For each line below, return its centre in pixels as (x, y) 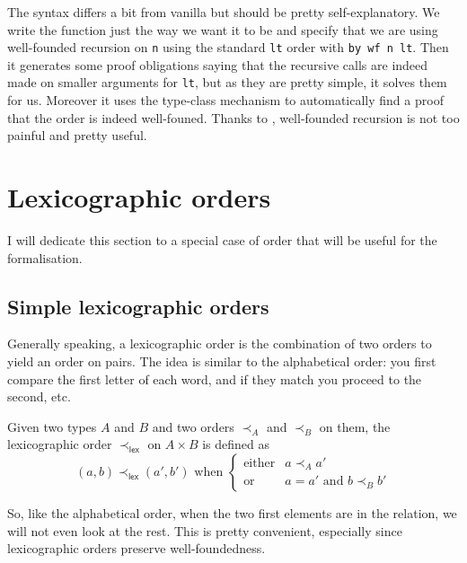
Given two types (52, 426)
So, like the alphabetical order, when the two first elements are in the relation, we (232, 512)
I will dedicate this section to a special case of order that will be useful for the (222, 240)
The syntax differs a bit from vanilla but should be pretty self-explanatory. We (224, 12)
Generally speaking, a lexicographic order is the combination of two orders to (220, 343)
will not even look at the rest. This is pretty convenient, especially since (205, 530)
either (260, 463)
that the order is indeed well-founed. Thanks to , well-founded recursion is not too (233, 117)
